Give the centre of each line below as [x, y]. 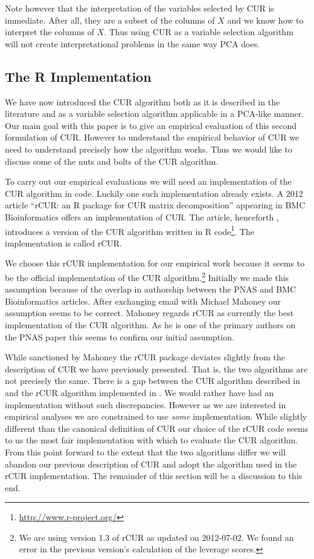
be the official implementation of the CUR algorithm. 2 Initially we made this [147, 276]
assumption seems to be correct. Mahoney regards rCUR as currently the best [149, 313]
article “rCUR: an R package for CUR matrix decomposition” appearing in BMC [155, 205]
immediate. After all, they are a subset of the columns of [110, 20]
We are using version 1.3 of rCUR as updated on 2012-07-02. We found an [156, 537]
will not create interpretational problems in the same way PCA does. [133, 43]
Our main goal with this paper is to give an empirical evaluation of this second [151, 125]
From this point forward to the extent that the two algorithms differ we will [145, 451]
